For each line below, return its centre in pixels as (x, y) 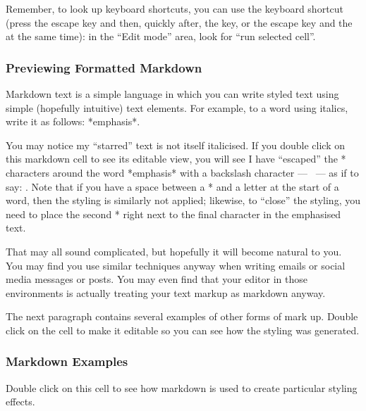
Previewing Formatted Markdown (104, 67)
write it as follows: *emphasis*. (73, 121)
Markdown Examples (67, 361)
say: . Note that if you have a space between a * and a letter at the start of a (172, 186)
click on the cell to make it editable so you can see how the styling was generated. (183, 330)
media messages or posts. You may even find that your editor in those (157, 279)
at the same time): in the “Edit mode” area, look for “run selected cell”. (161, 36)
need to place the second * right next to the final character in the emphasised (173, 214)
